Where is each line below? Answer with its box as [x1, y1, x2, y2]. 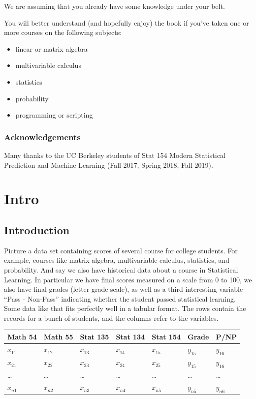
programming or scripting [15, 110, 93, 120]
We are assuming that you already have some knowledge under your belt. [4, 1, 225, 11]
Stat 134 [116, 331, 145, 341]
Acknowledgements [4, 130, 81, 143]
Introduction [4, 222, 70, 237]
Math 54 [7, 331, 37, 341]
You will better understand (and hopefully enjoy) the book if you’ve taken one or [4, 17, 249, 28]
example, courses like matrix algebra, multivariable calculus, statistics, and [4, 255, 229, 265]
